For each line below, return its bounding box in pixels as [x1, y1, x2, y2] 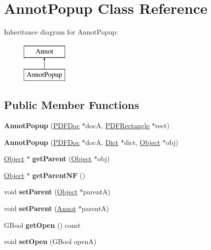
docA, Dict [85, 137, 118, 147]
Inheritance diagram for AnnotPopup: [4, 27, 118, 37]
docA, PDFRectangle [85, 120, 150, 131]
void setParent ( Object [4, 186, 77, 197]
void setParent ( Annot [4, 203, 76, 214]
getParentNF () [32, 170, 85, 180]
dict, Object [124, 137, 160, 147]
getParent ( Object [32, 153, 92, 164]
